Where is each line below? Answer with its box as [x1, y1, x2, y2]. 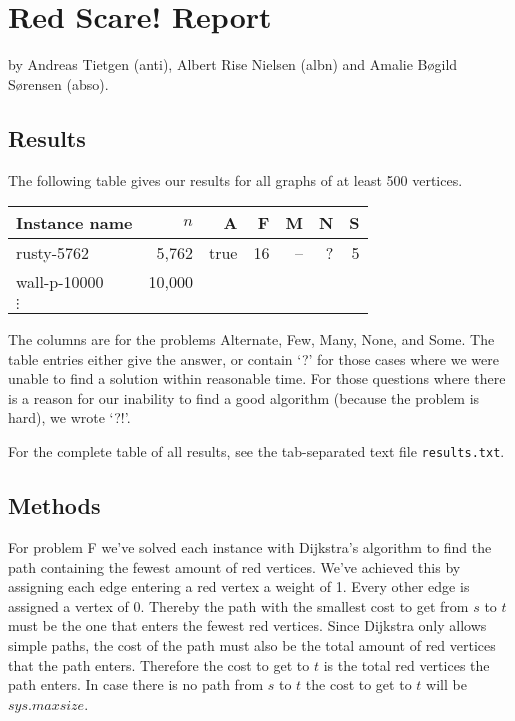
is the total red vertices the [323, 654, 490, 675]
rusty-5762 [16, 241, 90, 265]
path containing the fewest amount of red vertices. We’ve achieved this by [8, 556, 461, 577]
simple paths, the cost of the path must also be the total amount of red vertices [8, 634, 496, 655]
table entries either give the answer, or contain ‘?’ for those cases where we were [8, 348, 499, 369]
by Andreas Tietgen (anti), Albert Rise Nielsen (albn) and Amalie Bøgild [8, 54, 458, 75]
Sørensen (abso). [8, 73, 109, 94]
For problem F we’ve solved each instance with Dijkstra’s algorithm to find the [8, 536, 492, 557]
